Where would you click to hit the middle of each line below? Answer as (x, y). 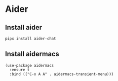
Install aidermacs (32, 54)
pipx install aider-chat (31, 39)
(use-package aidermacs (30, 65)
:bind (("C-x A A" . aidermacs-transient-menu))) (61, 74)
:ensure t (20, 70)
